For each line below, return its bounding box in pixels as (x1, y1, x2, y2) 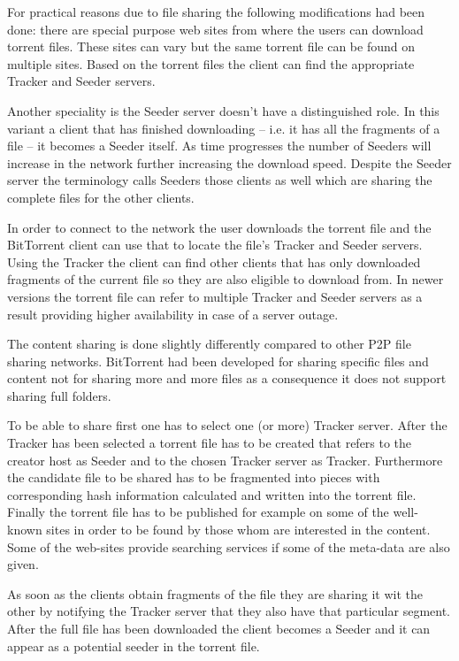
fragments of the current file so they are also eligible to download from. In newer (7, 270, 444, 288)
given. (7, 555, 39, 573)
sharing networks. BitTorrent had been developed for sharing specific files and (7, 351, 429, 370)
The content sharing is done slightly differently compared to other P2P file (7, 334, 411, 353)
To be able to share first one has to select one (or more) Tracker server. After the (7, 416, 448, 434)
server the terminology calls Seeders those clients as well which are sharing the (7, 171, 432, 189)
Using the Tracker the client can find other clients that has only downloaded (7, 252, 421, 271)
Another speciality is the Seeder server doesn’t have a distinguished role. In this (7, 101, 440, 119)
